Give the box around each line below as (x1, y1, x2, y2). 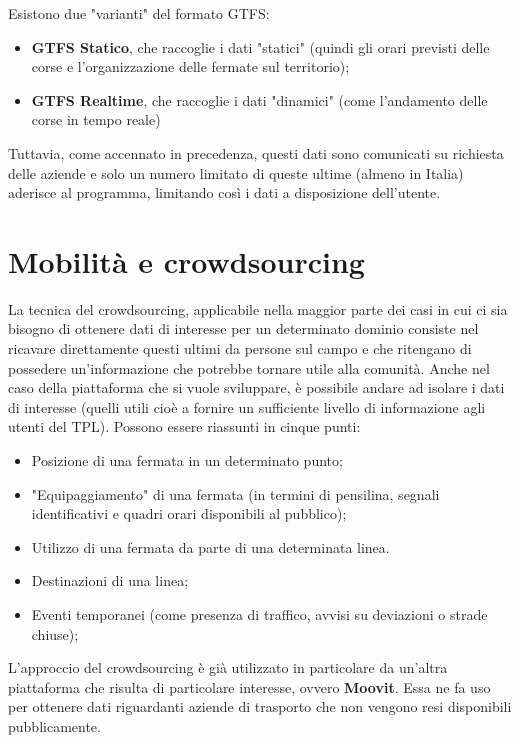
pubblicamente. (8, 715, 101, 736)
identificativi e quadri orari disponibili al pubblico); (31, 503, 347, 524)
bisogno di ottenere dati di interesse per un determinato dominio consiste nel (8, 318, 479, 339)
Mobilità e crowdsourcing (8, 240, 365, 281)
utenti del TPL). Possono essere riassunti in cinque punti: (8, 416, 361, 437)
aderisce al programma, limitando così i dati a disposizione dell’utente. (8, 182, 441, 203)
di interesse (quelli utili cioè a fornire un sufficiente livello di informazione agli (8, 396, 486, 417)
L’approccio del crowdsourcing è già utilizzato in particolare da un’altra (8, 657, 448, 678)
